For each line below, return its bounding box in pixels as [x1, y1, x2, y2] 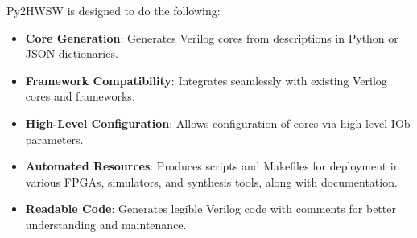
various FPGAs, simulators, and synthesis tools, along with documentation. [25, 173, 398, 190]
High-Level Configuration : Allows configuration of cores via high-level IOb [25, 114, 411, 131]
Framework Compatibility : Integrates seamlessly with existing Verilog [25, 72, 387, 88]
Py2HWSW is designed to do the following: [6, 2, 221, 18]
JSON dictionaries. [25, 45, 118, 62]
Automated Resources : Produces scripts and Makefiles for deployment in [25, 158, 400, 174]
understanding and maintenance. [25, 215, 187, 232]
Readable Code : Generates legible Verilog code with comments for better [25, 200, 396, 217]
